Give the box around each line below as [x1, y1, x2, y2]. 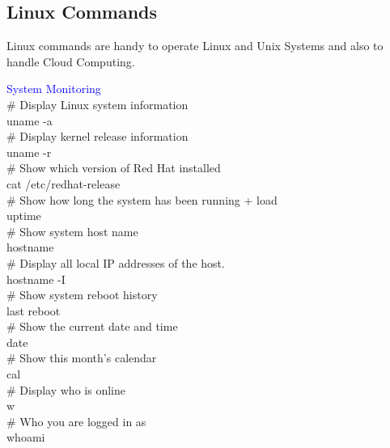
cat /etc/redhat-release [6, 175, 121, 192]
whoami [6, 429, 45, 446]
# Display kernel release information [6, 128, 189, 145]
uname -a [6, 112, 53, 129]
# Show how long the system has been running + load [6, 191, 278, 208]
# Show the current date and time [6, 318, 178, 335]
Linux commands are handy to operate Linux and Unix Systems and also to [6, 37, 384, 54]
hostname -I [6, 270, 66, 287]
